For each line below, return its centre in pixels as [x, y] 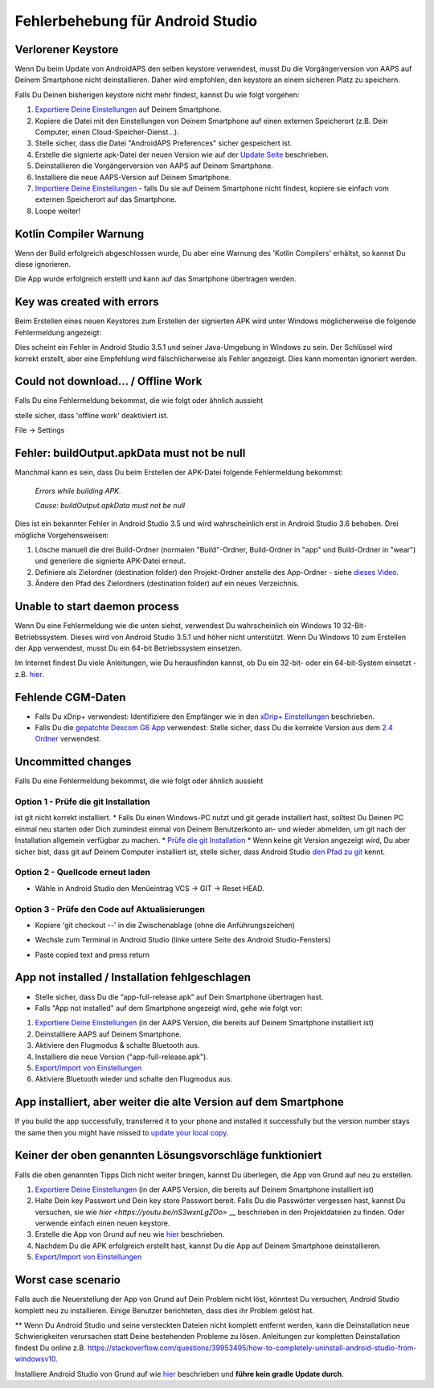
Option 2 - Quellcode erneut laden [82, 873]
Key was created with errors [87, 302]
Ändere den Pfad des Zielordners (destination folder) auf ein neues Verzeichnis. [167, 584]
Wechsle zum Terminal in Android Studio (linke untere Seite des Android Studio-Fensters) [183, 940]
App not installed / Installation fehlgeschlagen [133, 977]
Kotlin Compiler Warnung [80, 234]
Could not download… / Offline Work [108, 382]
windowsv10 [35, 1359]
